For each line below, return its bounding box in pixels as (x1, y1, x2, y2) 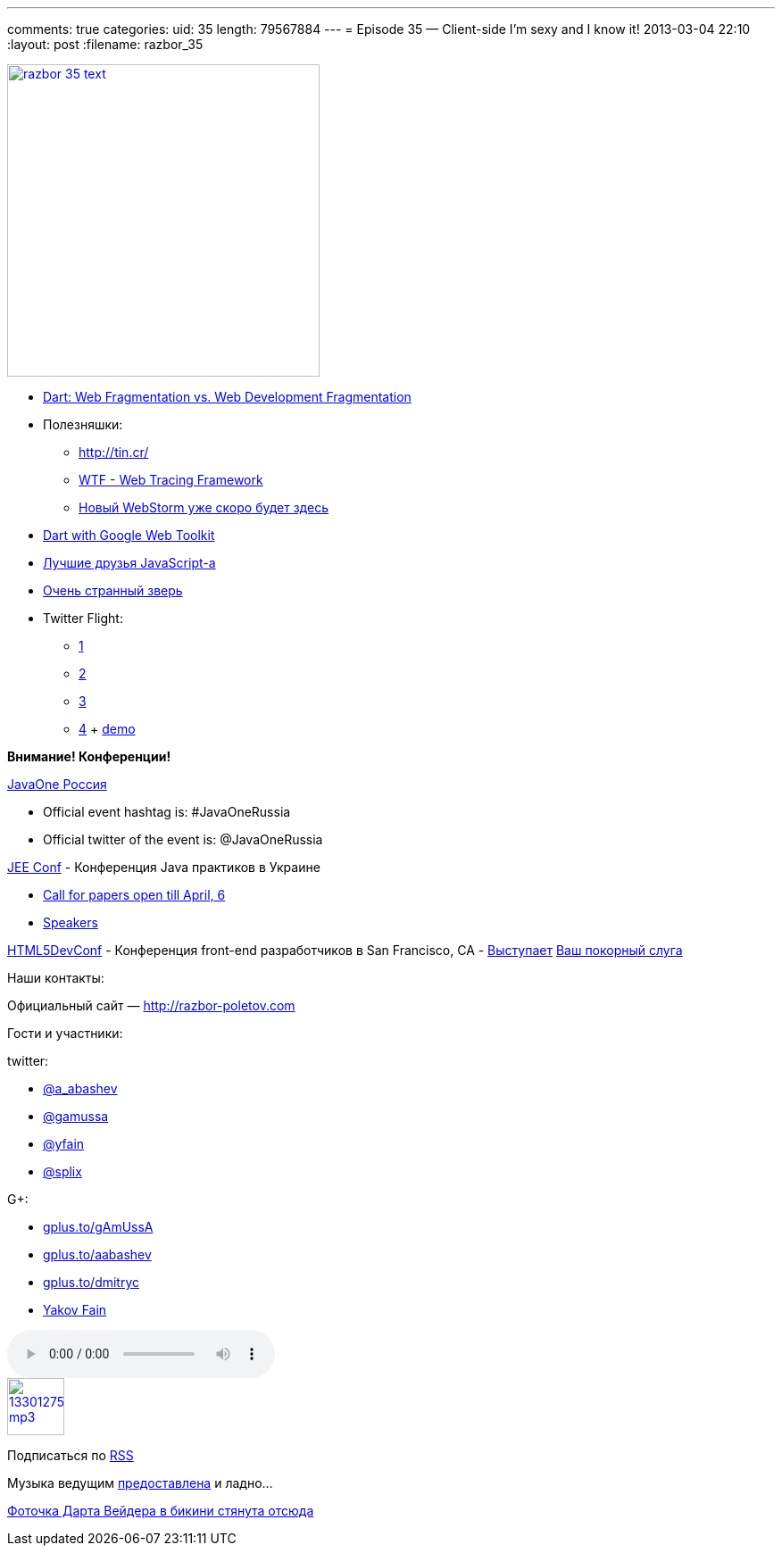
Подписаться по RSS (7, 1448, 134, 1463)
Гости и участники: (7, 1026, 123, 1041)
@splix (43, 1164, 82, 1179)
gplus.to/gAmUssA (43, 1219, 154, 1234)
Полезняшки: (43, 417, 123, 432)
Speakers (43, 915, 98, 930)
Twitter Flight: (43, 610, 123, 626)
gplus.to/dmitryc (43, 1275, 140, 1290)
